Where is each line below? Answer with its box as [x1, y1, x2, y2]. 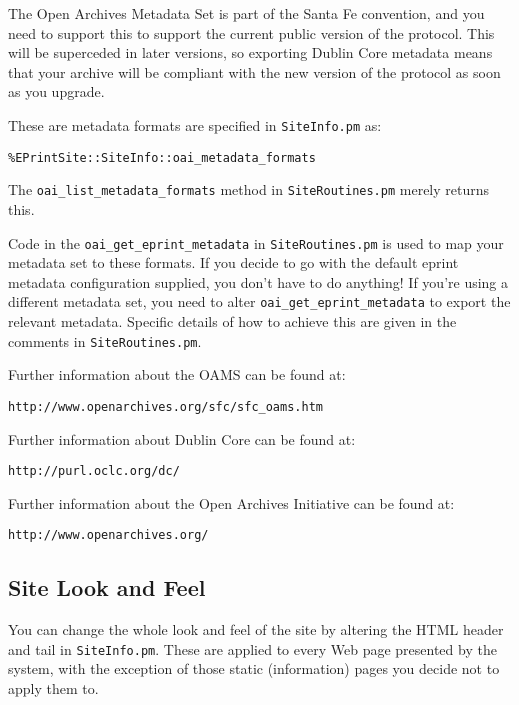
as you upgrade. [8, 81, 105, 102]
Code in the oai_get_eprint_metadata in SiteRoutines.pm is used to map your [8, 232, 504, 253]
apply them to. [8, 678, 99, 699]
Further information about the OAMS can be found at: [8, 364, 346, 385]
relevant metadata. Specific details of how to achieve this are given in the [8, 311, 457, 332]
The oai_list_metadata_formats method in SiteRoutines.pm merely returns [8, 179, 490, 200]
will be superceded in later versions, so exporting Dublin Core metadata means [8, 42, 493, 63]
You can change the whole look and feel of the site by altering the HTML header [8, 619, 504, 640]
